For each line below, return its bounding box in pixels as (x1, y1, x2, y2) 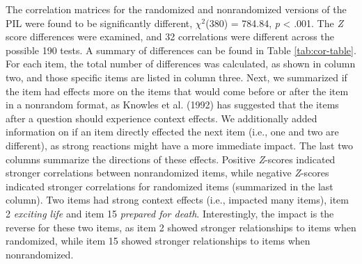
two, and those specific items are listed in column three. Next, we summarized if (6, 69, 347, 84)
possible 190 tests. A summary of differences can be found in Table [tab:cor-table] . (6, 42, 356, 57)
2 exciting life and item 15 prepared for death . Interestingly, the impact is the (6, 206, 334, 220)
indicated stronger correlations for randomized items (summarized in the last (6, 179, 333, 193)
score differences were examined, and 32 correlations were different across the (6, 29, 334, 44)
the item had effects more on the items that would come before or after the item (6, 83, 349, 98)
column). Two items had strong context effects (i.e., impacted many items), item (6, 192, 349, 207)
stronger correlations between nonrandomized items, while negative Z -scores (6, 165, 329, 180)
